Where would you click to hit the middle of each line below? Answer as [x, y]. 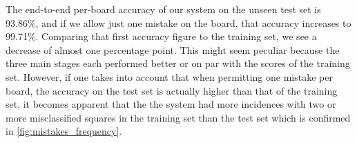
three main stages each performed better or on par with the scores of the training [178, 63]
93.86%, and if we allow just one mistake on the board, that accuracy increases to [178, 22]
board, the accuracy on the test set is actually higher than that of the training [172, 90]
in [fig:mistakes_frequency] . [64, 131]
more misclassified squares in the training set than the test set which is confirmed [178, 117]
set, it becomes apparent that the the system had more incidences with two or [171, 104]
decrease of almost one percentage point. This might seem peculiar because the [173, 49]
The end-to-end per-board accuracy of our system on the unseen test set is [163, 9]
